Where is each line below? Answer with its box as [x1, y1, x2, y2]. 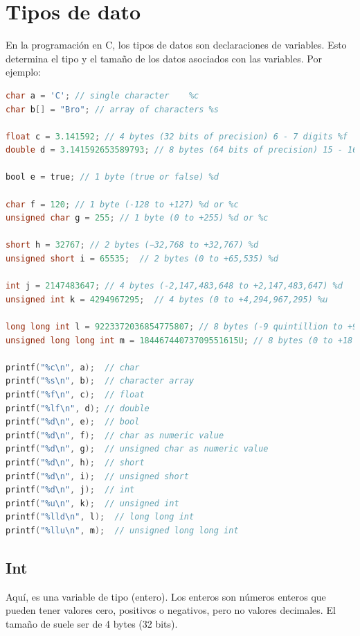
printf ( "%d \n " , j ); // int [6, 485, 135, 495]
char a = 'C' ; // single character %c [6, 90, 199, 101]
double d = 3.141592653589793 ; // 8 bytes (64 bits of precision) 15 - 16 [6, 145, 358, 155]
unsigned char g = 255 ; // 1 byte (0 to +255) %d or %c [6, 213, 269, 223]
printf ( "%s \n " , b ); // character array [6, 376, 195, 386]
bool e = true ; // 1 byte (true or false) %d [6, 172, 219, 182]
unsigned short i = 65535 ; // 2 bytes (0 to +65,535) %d [6, 254, 278, 264]
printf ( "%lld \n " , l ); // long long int [6, 512, 195, 522]
